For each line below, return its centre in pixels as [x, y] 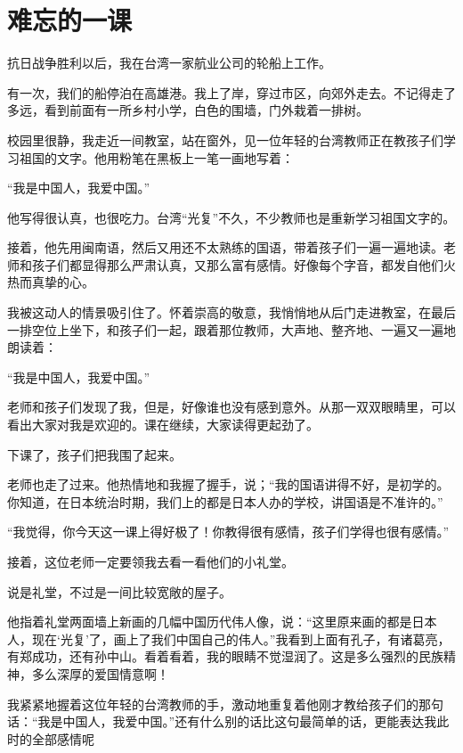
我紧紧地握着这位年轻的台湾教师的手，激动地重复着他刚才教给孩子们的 [213, 704]
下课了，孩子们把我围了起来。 [94, 454]
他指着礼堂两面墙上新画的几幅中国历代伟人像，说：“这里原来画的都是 [210, 622]
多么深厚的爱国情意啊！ [100, 673]
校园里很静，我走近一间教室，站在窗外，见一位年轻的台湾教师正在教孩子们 [225, 139]
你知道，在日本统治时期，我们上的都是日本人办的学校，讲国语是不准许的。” [225, 501]
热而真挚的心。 [51, 282]
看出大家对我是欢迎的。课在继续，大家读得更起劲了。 [163, 425]
